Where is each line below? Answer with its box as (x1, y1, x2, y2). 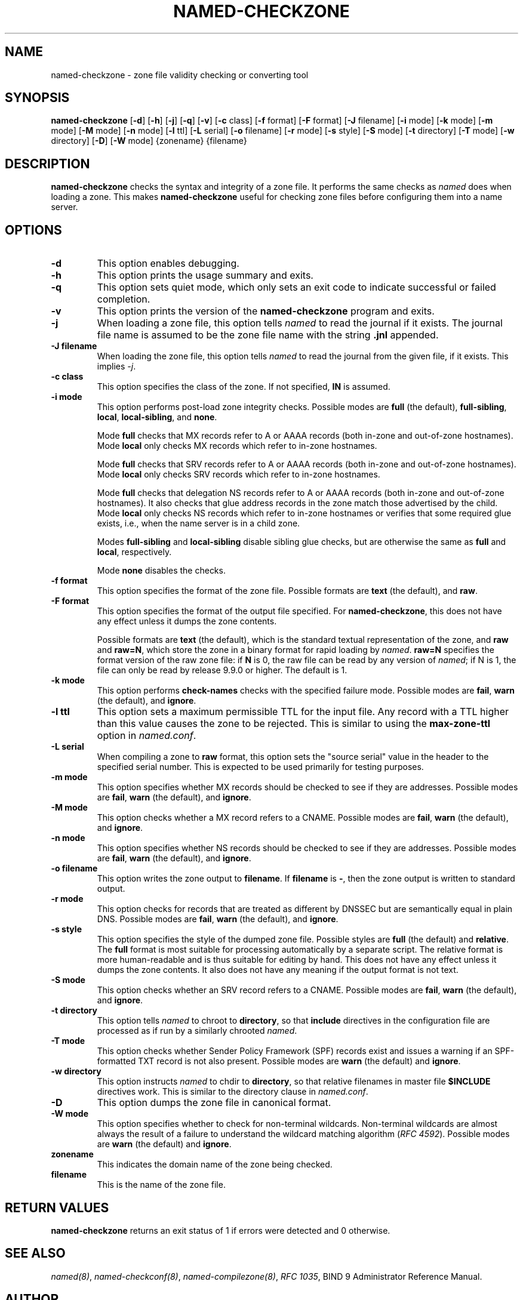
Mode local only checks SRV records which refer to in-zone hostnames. (97, 469, 380, 480)
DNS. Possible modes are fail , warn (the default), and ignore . (97, 914, 339, 925)
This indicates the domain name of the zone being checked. (97, 1159, 333, 1170)
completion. (97, 293, 150, 306)
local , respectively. (97, 547, 172, 557)
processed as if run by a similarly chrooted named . (97, 1025, 297, 1036)
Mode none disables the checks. (97, 565, 226, 576)
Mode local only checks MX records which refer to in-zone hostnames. (97, 440, 377, 451)
